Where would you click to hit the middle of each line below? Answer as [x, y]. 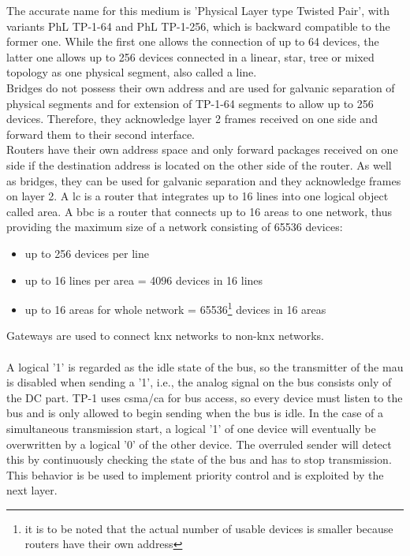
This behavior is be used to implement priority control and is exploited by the [195, 474]
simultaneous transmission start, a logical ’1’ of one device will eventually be [191, 428]
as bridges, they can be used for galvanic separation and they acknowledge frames [204, 180]
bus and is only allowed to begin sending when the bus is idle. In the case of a [195, 413]
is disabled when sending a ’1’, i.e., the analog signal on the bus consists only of [199, 382]
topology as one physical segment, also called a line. [132, 72]
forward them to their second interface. [101, 134]
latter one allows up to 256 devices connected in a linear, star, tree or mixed [190, 56]
